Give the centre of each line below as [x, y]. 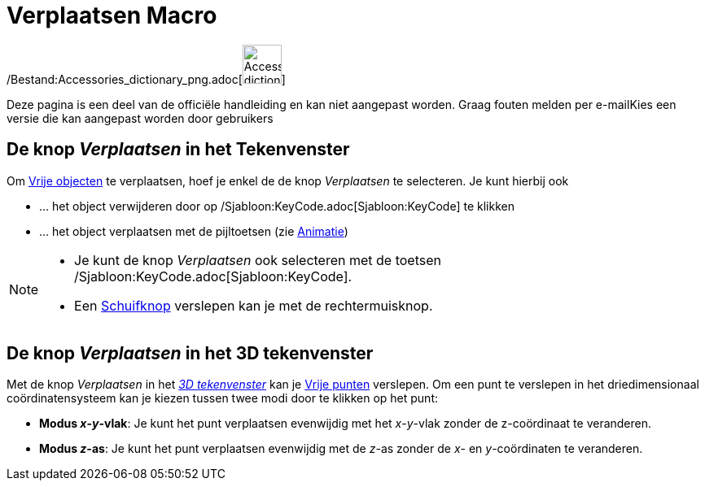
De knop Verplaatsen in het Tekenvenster [178, 150]
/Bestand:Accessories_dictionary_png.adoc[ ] [146, 79]
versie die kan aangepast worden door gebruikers [140, 118]
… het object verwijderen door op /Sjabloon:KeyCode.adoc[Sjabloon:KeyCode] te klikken [277, 206]
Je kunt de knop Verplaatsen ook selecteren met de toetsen [258, 260]
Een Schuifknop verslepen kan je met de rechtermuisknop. [254, 305]
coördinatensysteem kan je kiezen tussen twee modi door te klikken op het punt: [223, 398]
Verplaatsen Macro [112, 15]
